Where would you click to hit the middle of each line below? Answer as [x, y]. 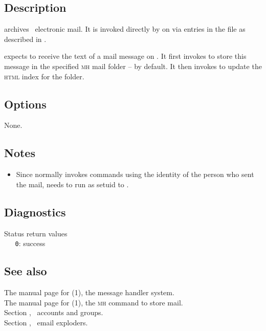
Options [25, 104]
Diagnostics [35, 212]
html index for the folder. [44, 76]
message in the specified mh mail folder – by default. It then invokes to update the [133, 66]
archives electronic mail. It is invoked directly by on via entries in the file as [125, 29]
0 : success [30, 243]
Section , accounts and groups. [54, 312]
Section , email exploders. [46, 322]
